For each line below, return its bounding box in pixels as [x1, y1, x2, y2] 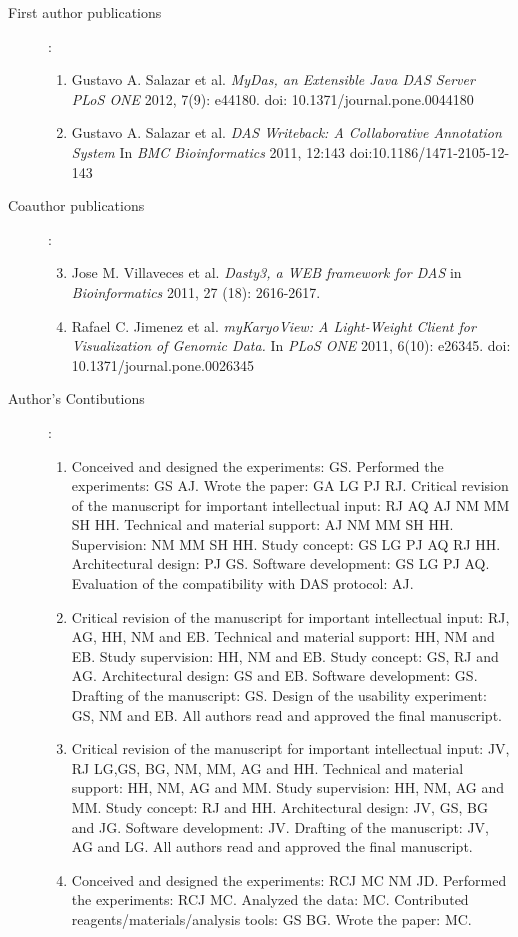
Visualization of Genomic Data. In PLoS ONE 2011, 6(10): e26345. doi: [71, 335, 511, 356]
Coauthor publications [8, 195, 145, 216]
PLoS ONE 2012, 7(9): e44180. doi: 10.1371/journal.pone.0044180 [71, 88, 474, 109]
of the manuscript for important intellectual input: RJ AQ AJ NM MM [71, 494, 510, 515]
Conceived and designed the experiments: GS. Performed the [71, 455, 444, 476]
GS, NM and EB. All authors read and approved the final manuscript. [71, 704, 502, 725]
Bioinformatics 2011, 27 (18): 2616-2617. [71, 281, 321, 302]
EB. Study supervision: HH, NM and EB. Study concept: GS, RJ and [71, 645, 499, 666]
